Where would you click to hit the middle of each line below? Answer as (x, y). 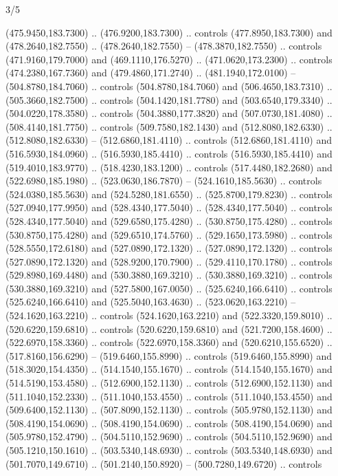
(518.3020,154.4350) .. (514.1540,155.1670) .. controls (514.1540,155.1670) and (169, 369)
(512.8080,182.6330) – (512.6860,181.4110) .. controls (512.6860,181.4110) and (169, 140)
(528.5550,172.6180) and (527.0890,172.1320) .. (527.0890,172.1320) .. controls (169, 248)
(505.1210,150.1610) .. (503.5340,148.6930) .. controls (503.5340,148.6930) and (169, 450)
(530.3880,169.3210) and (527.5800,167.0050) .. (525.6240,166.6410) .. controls (169, 288)
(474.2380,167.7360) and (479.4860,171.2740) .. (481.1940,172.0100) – (151, 73)
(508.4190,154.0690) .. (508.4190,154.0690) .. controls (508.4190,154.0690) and (169, 423)
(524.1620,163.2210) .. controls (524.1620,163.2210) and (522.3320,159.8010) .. (169, 315)
